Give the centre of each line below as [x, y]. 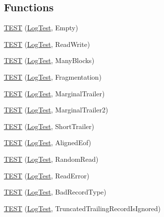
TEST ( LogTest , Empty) [41, 28]
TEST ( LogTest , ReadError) [47, 175]
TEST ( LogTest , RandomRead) [51, 159]
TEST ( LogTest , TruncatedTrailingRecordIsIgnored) [82, 208]
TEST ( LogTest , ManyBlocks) [49, 60]
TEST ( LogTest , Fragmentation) [53, 76]
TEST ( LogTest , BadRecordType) [55, 192]
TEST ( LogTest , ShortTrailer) [49, 126]
